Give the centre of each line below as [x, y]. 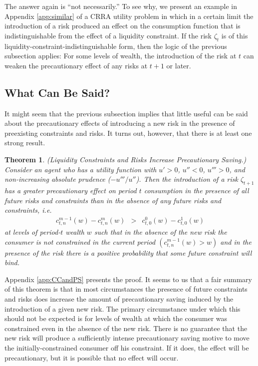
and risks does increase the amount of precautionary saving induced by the [119, 298]
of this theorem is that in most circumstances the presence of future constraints [126, 289]
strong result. [25, 143]
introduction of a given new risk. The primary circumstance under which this [123, 308]
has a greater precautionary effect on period [71, 190]
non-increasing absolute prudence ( [58, 179]
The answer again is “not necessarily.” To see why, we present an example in [121, 6]
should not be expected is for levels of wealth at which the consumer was [116, 318]
